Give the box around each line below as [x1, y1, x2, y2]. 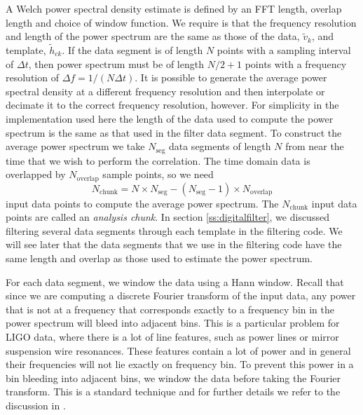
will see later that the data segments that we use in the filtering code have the [6, 237, 342, 252]
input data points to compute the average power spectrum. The [6, 196, 279, 210]
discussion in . [6, 397, 66, 412]
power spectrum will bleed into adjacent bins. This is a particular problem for [6, 315, 340, 330]
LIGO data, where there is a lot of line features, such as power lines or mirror [6, 329, 339, 343]
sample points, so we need [102, 167, 214, 182]
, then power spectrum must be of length [28, 56, 204, 71]
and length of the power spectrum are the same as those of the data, [6, 29, 300, 43]
